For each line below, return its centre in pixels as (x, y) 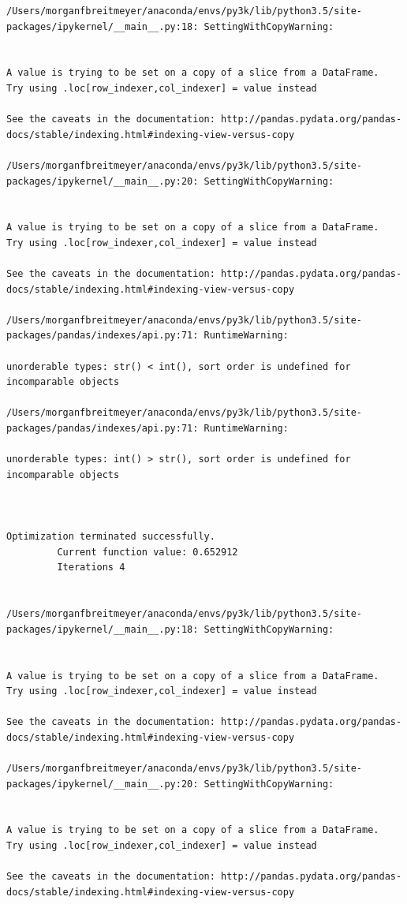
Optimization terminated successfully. (111, 537)
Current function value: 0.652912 (147, 552)
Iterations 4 (91, 568)
